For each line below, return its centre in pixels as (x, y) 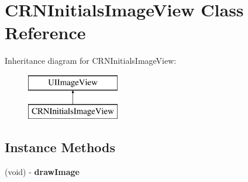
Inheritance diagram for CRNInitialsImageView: (91, 61)
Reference (45, 32)
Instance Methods (60, 147)
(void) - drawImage (42, 172)
